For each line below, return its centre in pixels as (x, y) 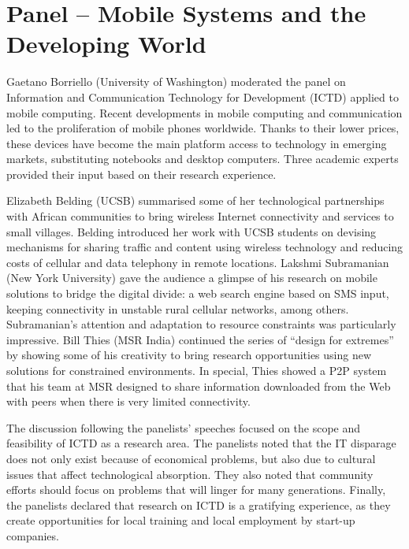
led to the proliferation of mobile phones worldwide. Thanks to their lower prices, (203, 128)
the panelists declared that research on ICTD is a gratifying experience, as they (199, 504)
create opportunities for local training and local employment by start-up (181, 520)
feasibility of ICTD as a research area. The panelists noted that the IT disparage (201, 443)
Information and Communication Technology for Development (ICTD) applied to (203, 96)
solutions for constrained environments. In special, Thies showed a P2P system (197, 370)
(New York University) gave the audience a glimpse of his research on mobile (192, 278)
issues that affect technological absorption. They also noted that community (190, 474)
